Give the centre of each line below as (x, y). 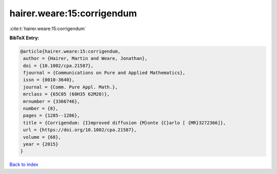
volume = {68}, (42, 137)
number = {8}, (41, 109)
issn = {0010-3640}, (49, 80)
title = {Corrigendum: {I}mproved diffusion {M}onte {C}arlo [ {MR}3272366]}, (125, 123)
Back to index (24, 165)
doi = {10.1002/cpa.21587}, (58, 66)
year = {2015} (41, 144)
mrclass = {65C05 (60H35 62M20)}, (66, 94)
